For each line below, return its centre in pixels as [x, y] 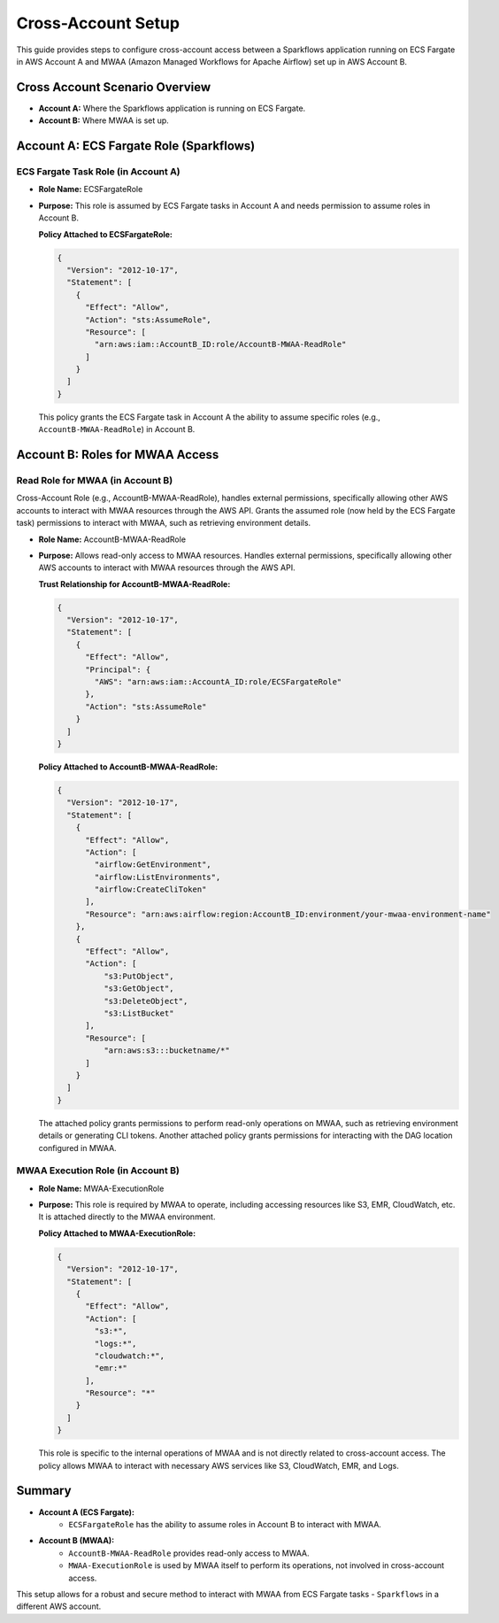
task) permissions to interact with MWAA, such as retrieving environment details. [164, 523]
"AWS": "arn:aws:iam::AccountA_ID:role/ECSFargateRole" [218, 682]
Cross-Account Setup [98, 23]
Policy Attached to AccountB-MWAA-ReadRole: [128, 767]
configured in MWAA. [77, 1148]
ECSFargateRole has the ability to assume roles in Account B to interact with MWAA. [225, 1524]
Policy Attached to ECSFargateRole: [105, 234]
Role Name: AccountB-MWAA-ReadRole [112, 539]
